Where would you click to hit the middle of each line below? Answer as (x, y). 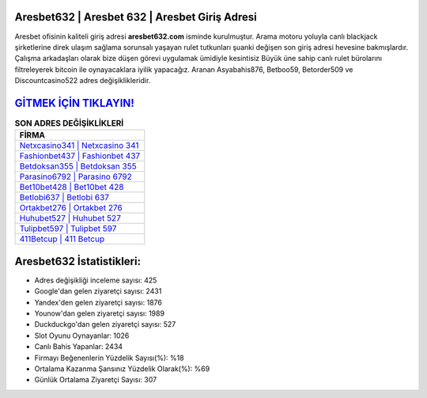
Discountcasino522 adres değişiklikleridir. (83, 81)
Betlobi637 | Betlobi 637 (64, 198)
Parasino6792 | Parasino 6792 (76, 176)
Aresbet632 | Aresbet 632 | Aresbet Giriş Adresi (136, 17)
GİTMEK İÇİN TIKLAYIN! (74, 103)
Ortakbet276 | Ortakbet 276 (71, 208)
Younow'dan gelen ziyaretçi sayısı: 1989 (100, 313)
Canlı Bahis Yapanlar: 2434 (78, 347)
